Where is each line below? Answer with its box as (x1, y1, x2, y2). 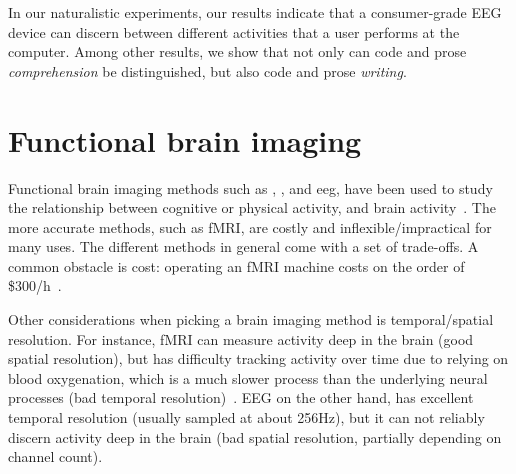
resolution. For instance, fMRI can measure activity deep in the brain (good (8, 328, 474, 349)
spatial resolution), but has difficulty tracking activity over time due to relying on (8, 348, 509, 369)
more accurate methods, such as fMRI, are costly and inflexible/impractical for (8, 216, 492, 237)
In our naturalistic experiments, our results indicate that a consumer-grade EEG (8, 2, 502, 22)
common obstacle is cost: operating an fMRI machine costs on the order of (8, 255, 465, 276)
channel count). (8, 446, 103, 467)
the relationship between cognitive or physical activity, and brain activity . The (8, 197, 496, 218)
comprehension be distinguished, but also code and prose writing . (8, 60, 407, 81)
